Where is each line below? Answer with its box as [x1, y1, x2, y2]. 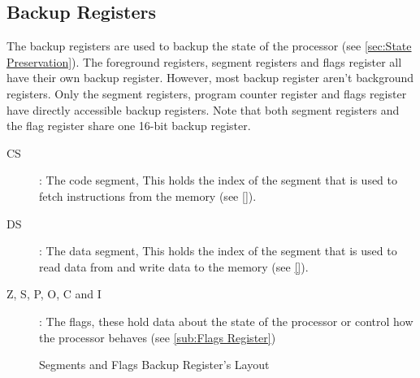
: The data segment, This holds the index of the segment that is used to [39, 242, 397, 259]
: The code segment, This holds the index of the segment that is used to [39, 172, 398, 189]
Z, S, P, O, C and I [6, 285, 102, 302]
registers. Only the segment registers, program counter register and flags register [6, 85, 407, 102]
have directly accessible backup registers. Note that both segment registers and [6, 101, 400, 118]
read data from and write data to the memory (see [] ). [39, 258, 309, 275]
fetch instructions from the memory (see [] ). [39, 187, 257, 204]
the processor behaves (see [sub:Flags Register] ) [39, 328, 276, 345]
